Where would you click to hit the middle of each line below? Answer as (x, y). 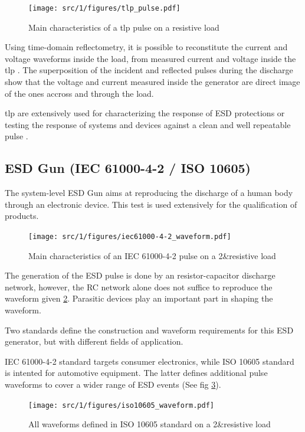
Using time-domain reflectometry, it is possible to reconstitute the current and (146, 47)
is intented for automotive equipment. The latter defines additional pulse (136, 373)
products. (22, 216)
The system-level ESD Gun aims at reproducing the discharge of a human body (149, 193)
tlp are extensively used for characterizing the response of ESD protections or (145, 113)
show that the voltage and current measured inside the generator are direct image (152, 82)
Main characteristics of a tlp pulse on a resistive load (124, 27)
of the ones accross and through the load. (79, 93)
